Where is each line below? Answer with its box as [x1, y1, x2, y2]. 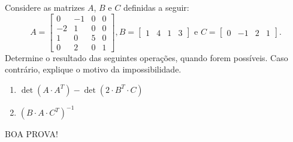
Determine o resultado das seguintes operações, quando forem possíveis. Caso [5, 51, 288, 64]
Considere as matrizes [5, 1, 85, 13]
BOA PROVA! [5, 128, 58, 140]
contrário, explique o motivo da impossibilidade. [5, 63, 182, 75]
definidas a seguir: [123, 1, 189, 13]
